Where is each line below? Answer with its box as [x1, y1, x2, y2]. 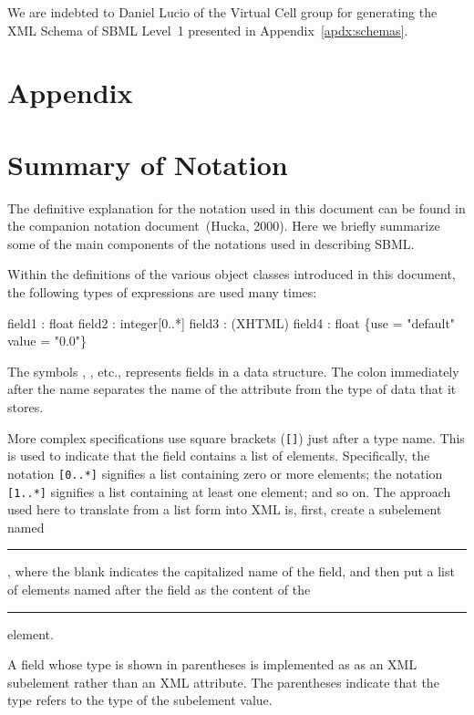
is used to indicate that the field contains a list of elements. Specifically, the [7, 446, 430, 465]
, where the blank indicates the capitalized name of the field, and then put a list [7, 562, 455, 581]
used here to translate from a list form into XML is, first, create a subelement [7, 500, 442, 519]
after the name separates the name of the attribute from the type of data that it [7, 379, 457, 399]
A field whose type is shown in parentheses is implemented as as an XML [7, 655, 417, 674]
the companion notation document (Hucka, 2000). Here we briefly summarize [7, 216, 440, 235]
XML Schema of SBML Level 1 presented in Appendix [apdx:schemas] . [7, 20, 408, 39]
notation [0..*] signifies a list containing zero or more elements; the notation [7, 463, 443, 482]
